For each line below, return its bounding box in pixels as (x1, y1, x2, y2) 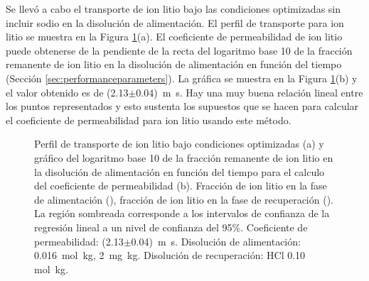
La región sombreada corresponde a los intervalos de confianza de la (34, 206, 330, 221)
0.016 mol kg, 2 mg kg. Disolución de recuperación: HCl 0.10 (34, 248, 306, 263)
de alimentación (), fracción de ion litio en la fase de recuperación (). (34, 192, 333, 206)
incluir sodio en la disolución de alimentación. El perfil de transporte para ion (6, 15, 344, 30)
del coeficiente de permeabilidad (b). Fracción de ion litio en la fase (34, 178, 327, 193)
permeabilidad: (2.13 (34, 233, 124, 248)
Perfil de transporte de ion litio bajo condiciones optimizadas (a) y (34, 136, 324, 151)
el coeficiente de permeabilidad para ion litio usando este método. (6, 112, 292, 127)
